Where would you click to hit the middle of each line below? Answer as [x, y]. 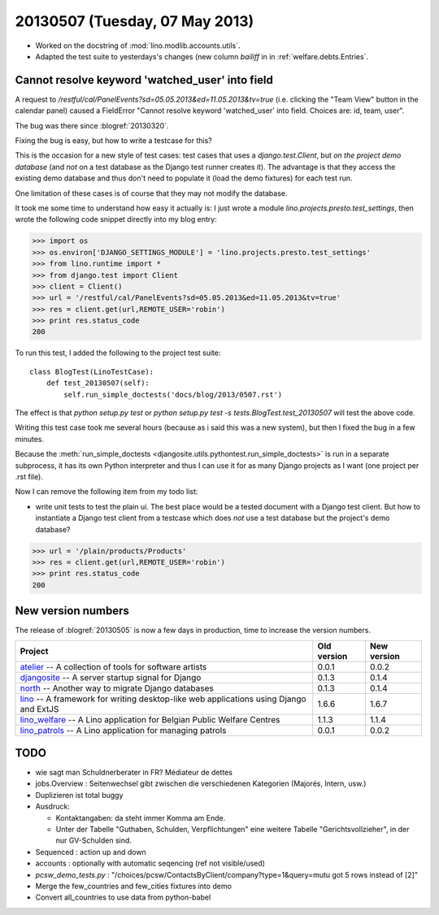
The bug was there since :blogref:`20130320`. [92, 125]
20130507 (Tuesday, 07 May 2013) [135, 21]
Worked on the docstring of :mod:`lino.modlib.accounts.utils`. [138, 46]
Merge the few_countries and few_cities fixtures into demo [133, 886]
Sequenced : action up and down [91, 852]
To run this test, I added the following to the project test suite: [118, 353]
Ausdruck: [53, 807]
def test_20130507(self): [98, 383]
